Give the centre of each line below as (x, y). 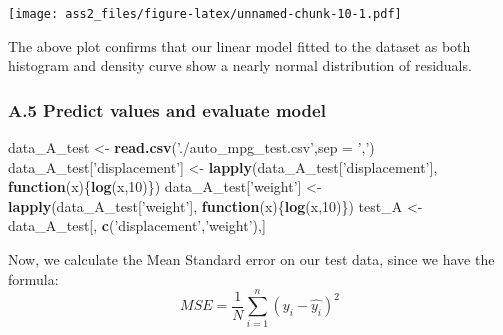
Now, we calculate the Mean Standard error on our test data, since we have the (251, 259)
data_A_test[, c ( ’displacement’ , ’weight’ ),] (137, 225)
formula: (33, 278)
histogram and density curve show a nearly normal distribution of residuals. (240, 65)
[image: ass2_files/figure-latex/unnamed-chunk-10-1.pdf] (205, 14)
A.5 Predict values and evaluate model (167, 109)
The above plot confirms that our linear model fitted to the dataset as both (239, 45)
